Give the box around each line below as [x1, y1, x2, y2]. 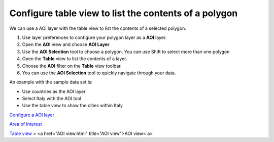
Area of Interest [9, 121, 43, 127]
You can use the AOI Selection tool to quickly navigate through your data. [22, 70, 176, 76]
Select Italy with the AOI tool [22, 96, 81, 102]
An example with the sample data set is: [9, 79, 93, 85]
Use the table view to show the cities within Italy [22, 103, 123, 109]
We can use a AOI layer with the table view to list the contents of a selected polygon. [9, 25, 186, 31]
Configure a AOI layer [9, 112, 54, 118]
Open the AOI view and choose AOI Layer [22, 41, 110, 48]
